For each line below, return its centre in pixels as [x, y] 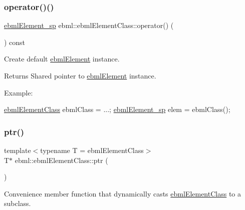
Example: [19, 92]
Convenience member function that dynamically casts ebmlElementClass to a [123, 193]
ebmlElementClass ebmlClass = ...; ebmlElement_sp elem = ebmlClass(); [117, 109]
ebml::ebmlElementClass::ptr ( [61, 160]
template [18, 150]
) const [15, 42]
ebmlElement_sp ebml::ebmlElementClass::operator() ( [89, 25]
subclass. [18, 203]
